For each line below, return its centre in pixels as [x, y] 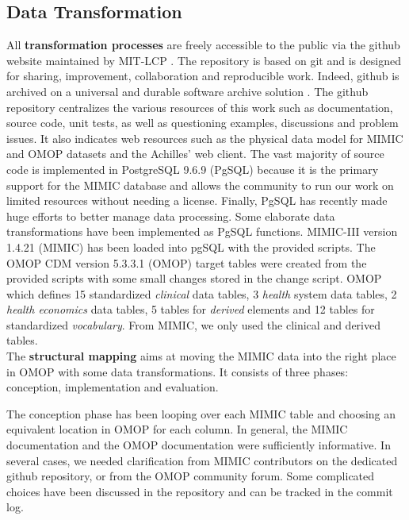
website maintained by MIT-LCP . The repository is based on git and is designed [204, 60]
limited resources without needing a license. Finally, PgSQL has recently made [197, 200]
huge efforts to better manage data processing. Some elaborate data [171, 216]
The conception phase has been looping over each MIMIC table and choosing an [201, 413]
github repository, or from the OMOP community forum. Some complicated [191, 476]
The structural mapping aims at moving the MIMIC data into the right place [201, 356]
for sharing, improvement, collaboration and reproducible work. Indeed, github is [203, 76]
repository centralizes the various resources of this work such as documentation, [200, 107]
